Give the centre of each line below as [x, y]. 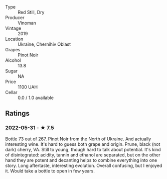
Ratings [18, 113]
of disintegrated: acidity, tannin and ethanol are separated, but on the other [83, 155]
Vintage [13, 28]
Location [14, 39]
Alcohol [13, 60]
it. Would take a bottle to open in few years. [50, 171]
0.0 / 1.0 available [36, 98]
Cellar [11, 92]
